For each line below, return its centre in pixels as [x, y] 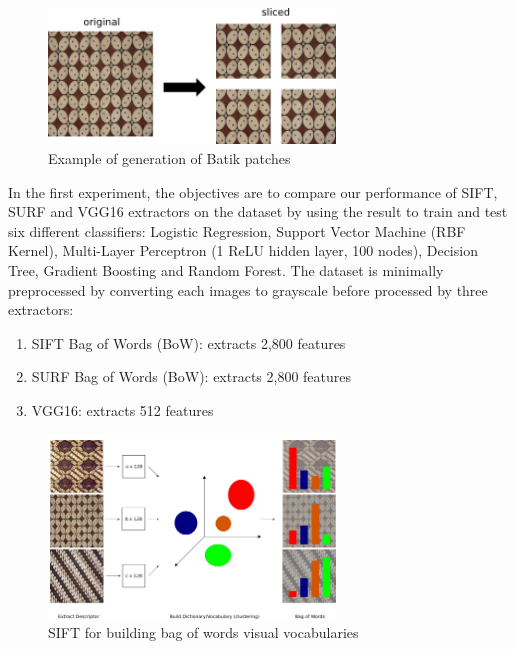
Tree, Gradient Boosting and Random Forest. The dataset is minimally [226, 269]
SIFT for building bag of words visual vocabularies [203, 632]
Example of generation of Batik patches [169, 157]
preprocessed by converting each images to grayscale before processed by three [248, 289]
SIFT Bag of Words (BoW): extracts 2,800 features [188, 342]
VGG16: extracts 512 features [122, 409]
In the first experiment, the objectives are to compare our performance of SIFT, [253, 191]
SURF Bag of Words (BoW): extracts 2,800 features [191, 376]
